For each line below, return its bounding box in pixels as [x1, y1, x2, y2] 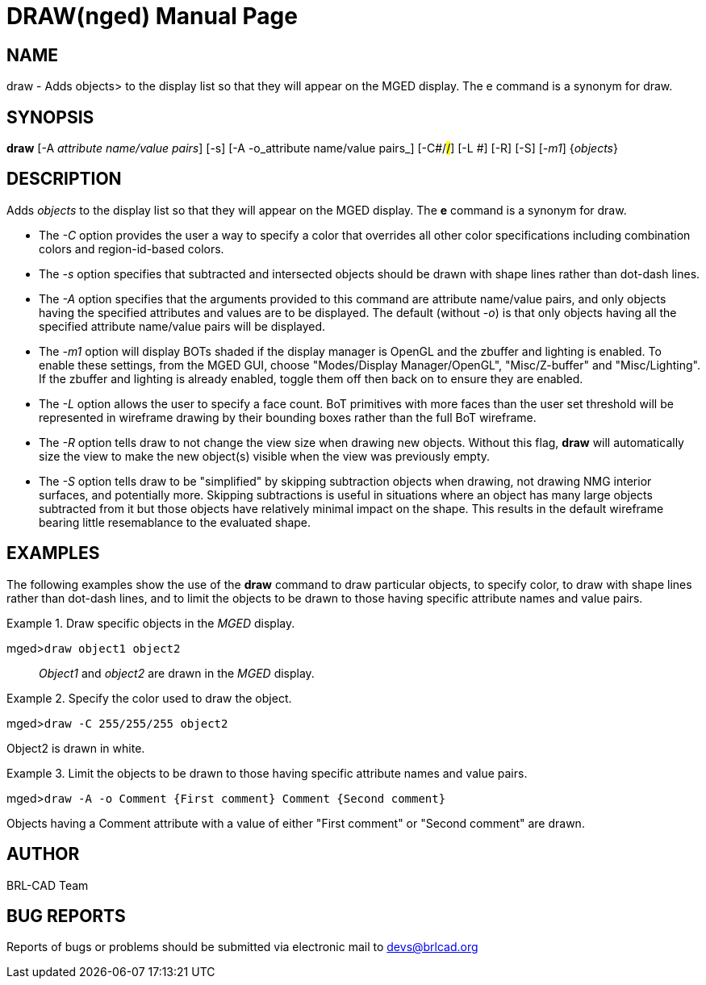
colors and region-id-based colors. [39, 241, 224, 256]
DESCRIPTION [6, 169, 122, 190]
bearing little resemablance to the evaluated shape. [39, 515, 311, 529]
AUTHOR [6, 844, 80, 865]
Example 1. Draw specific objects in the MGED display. [6, 616, 295, 630]
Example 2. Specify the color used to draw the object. [6, 691, 292, 705]
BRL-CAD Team [6, 878, 89, 892]
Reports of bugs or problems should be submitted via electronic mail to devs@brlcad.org [6, 940, 478, 954]
